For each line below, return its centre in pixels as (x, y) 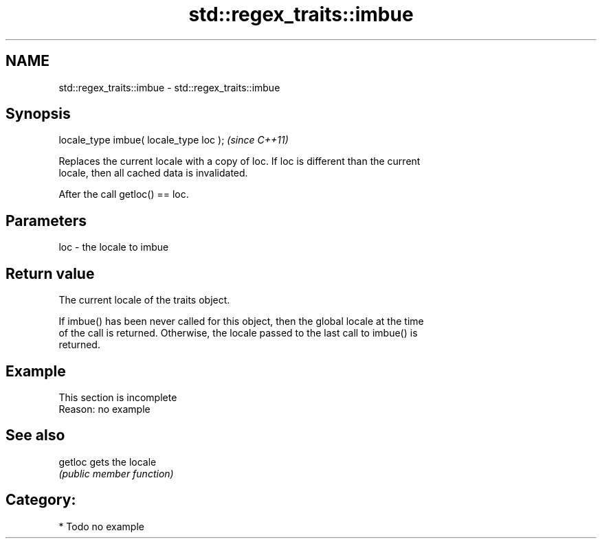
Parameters (46, 220)
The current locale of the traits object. (144, 300)
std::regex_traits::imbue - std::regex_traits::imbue (169, 87)
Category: (41, 500)
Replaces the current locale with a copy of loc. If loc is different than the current (239, 161)
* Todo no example (101, 526)
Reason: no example (104, 409)
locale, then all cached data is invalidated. (153, 173)
